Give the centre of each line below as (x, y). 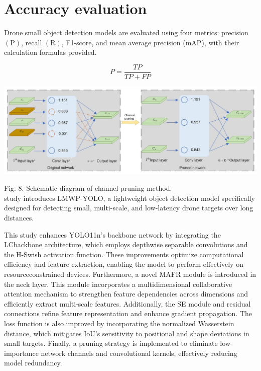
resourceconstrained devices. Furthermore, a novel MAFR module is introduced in (130, 274)
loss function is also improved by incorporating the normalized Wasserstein (119, 323)
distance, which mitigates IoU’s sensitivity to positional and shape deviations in (127, 333)
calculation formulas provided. (50, 52)
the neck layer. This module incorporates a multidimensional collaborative (118, 284)
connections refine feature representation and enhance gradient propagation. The (128, 313)
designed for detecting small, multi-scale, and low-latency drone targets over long (129, 208)
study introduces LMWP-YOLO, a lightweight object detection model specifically (129, 198)
